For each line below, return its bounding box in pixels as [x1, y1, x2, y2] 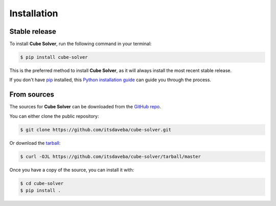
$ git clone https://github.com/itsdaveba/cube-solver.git [20, 127, 171, 132]
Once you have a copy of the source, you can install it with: [9, 167, 134, 173]
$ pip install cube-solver [20, 54, 88, 60]
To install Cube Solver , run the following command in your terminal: [9, 41, 152, 47]
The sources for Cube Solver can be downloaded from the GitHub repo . [9, 104, 161, 110]
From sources [9, 90, 55, 99]
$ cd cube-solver [20, 180, 64, 186]
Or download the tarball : [9, 140, 61, 146]
